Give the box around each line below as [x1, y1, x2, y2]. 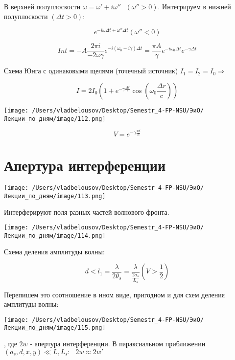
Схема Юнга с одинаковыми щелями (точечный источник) [4, 66, 178, 76]
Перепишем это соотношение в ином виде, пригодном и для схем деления [4, 289, 225, 299]
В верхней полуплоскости [4, 1, 81, 11]
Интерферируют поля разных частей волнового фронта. [4, 206, 169, 217]
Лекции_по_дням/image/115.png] [4, 324, 106, 332]
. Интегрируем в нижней [158, 1, 231, 11]
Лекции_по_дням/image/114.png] [4, 232, 106, 239]
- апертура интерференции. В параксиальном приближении [30, 338, 206, 348]
